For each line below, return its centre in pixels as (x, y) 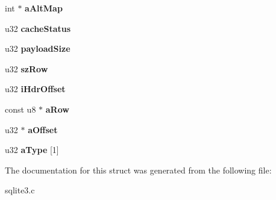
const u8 (20, 109)
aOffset (43, 129)
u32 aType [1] (32, 150)
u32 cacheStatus (38, 28)
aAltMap (44, 8)
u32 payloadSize (38, 48)
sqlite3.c (20, 190)
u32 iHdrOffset (35, 89)
